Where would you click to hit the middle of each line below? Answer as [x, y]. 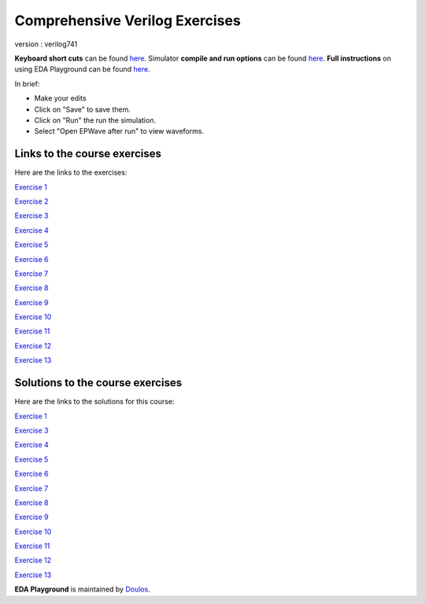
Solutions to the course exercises [98, 383]
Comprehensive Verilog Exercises [128, 20]
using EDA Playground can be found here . [82, 69]
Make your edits [60, 98]
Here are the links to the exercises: [71, 172]
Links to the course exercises [88, 154]
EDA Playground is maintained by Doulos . [83, 589]
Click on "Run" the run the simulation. [95, 120]
